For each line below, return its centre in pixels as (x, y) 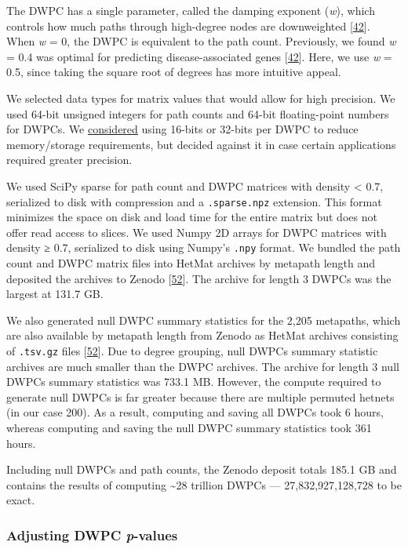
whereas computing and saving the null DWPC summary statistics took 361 (189, 428)
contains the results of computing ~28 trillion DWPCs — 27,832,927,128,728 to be (204, 484)
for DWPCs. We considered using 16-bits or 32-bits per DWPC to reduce (182, 129)
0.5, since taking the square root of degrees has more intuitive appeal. (174, 72)
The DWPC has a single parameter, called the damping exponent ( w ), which (191, 10)
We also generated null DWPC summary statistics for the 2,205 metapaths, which (204, 320)
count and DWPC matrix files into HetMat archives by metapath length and (191, 263)
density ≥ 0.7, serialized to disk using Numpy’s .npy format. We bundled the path (204, 247)
